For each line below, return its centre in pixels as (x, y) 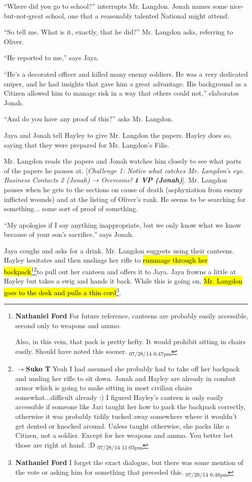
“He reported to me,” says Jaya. (51, 58)
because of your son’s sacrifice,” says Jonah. (69, 234)
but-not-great (24, 15)
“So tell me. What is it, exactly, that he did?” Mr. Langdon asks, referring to (118, 32)
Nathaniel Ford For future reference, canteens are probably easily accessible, (132, 316)
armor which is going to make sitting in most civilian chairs (104, 388)
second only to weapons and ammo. (68, 325)
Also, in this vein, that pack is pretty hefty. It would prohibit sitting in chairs (130, 341)
